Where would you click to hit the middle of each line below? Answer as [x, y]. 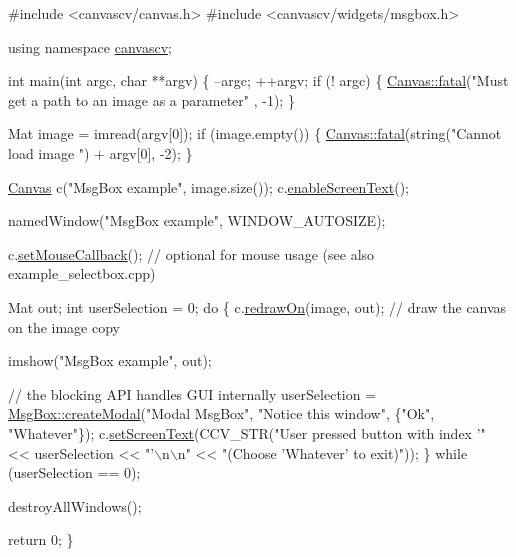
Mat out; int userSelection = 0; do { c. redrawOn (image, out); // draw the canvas [257, 306]
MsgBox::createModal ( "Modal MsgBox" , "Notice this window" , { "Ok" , [221, 413]
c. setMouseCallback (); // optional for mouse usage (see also [191, 253]
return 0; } [41, 539]
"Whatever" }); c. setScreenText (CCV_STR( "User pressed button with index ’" [247, 432]
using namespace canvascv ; [90, 46]
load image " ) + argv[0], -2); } [100, 152]
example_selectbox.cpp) [82, 273]
